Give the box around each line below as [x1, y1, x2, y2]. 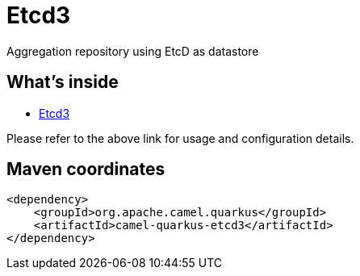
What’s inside [6, 72, 119, 93]
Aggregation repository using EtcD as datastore [6, 44, 259, 58]
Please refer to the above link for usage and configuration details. [6, 131, 354, 145]
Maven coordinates [6, 159, 165, 180]
